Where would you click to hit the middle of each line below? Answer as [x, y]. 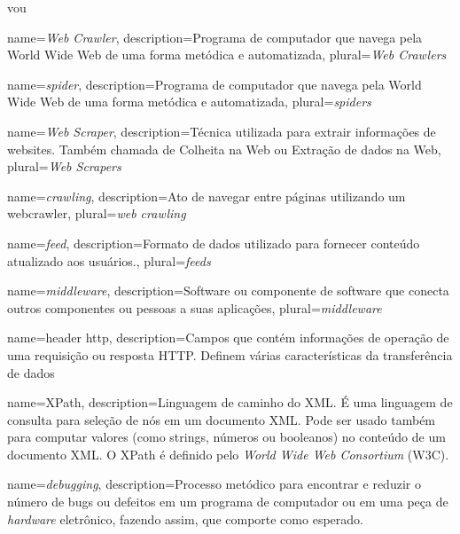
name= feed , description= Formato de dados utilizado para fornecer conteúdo [214, 243]
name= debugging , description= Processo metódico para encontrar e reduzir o [214, 484]
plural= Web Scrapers [64, 166]
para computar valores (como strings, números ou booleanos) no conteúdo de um [226, 437]
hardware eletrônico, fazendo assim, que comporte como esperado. [185, 518]
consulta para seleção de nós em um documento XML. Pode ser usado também [222, 419]
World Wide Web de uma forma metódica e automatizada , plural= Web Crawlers [227, 55]
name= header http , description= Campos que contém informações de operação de [228, 338]
